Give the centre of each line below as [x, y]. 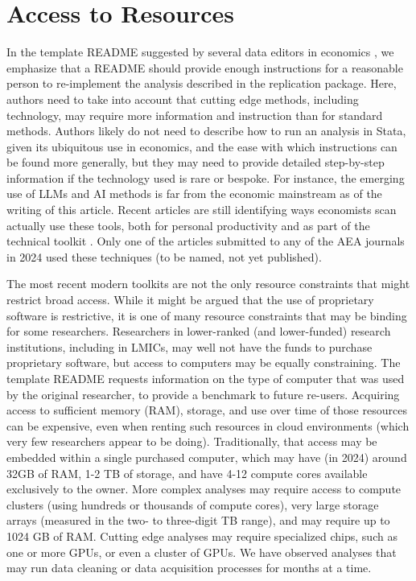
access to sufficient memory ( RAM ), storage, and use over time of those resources [207, 410]
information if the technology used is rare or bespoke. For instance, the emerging [206, 177]
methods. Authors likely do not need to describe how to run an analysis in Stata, [206, 131]
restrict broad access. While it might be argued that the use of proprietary [190, 300]
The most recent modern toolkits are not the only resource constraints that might [208, 284]
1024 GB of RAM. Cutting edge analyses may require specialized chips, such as [202, 536]
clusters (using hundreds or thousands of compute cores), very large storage [193, 504]
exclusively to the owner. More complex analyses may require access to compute [204, 489]
